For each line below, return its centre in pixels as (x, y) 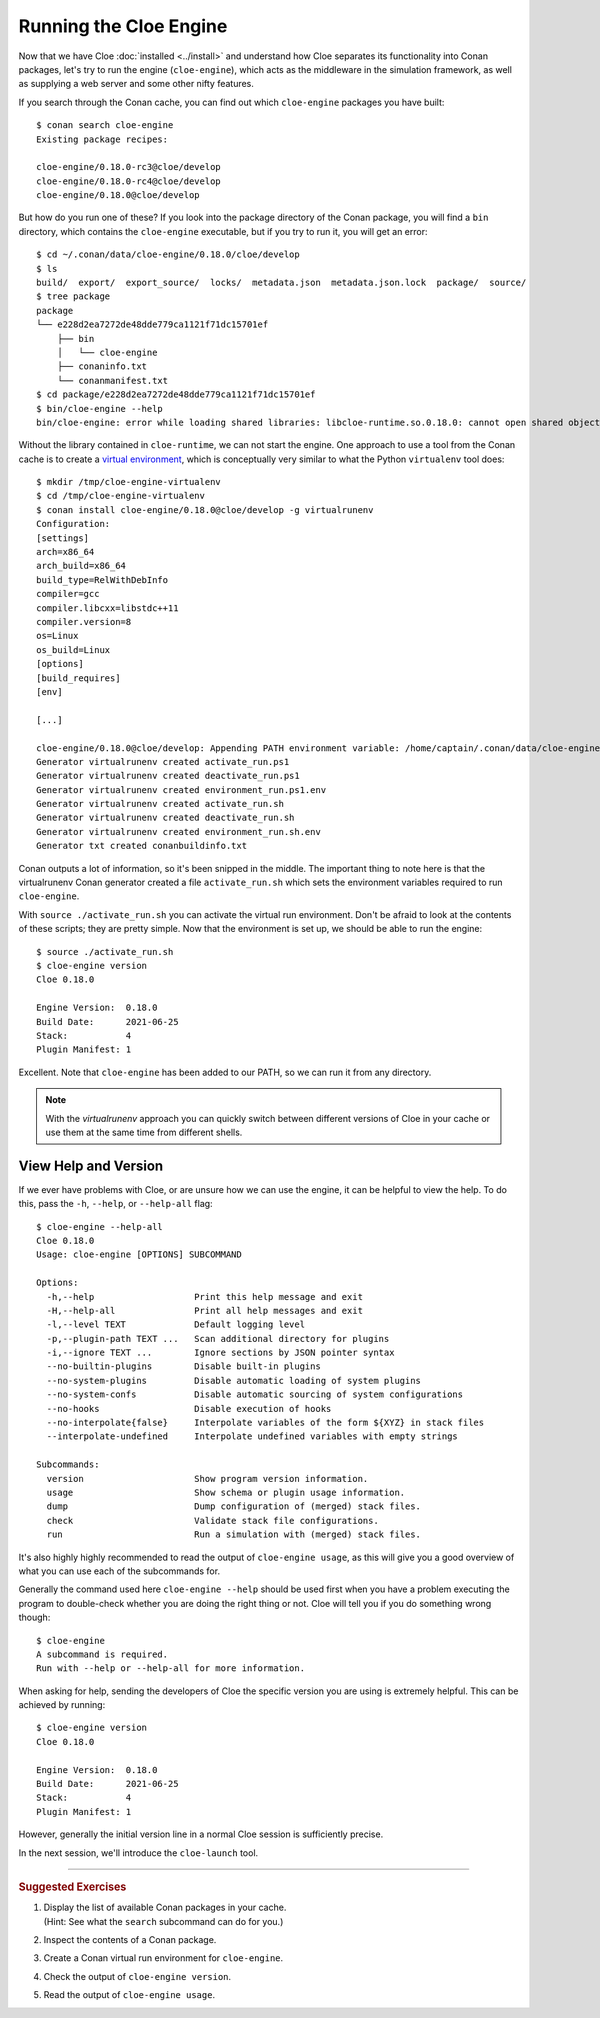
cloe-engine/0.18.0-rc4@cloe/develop (129, 181)
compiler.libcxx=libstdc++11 (107, 608)
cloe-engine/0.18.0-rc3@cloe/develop (129, 167)
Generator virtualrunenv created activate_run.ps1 (163, 761)
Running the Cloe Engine (123, 26)
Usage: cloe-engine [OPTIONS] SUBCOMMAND (139, 1254)
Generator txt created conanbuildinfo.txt (142, 846)
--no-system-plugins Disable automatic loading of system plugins (234, 1380)
